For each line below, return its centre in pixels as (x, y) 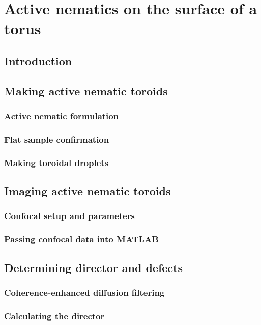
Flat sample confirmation (57, 139)
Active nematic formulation (62, 116)
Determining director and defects (93, 267)
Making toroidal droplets (56, 162)
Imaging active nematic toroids (88, 191)
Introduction (38, 60)
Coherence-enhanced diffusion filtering (84, 292)
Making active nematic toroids (86, 90)
